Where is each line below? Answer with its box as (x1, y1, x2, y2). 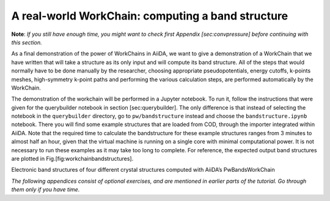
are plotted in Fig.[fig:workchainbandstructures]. (11, 155, 134, 163)
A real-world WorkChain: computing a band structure (11, 9, 288, 23)
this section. (11, 38, 42, 46)
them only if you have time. (11, 186, 80, 193)
